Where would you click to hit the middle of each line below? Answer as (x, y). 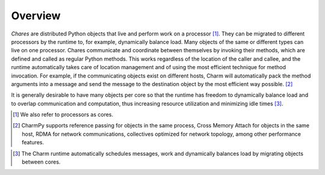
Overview (36, 16)
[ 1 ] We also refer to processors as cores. (63, 115)
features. (33, 143)
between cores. (41, 162)
